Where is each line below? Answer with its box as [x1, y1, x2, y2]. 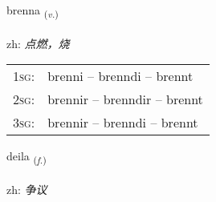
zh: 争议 [6, 181, 47, 198]
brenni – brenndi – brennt [47, 67, 194, 86]
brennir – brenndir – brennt [47, 90, 203, 109]
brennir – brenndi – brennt [47, 113, 198, 132]
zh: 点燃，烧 [6, 34, 70, 51]
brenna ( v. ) [6, 2, 59, 20]
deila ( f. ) [6, 147, 47, 167]
